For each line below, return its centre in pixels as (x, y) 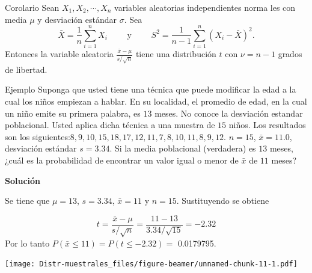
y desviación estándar (77, 19)
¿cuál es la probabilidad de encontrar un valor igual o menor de (122, 160)
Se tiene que (27, 201)
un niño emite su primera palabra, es (73, 113)
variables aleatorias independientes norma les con (205, 7)
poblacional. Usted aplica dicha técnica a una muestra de (110, 125)
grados (290, 54)
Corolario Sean (32, 7)
